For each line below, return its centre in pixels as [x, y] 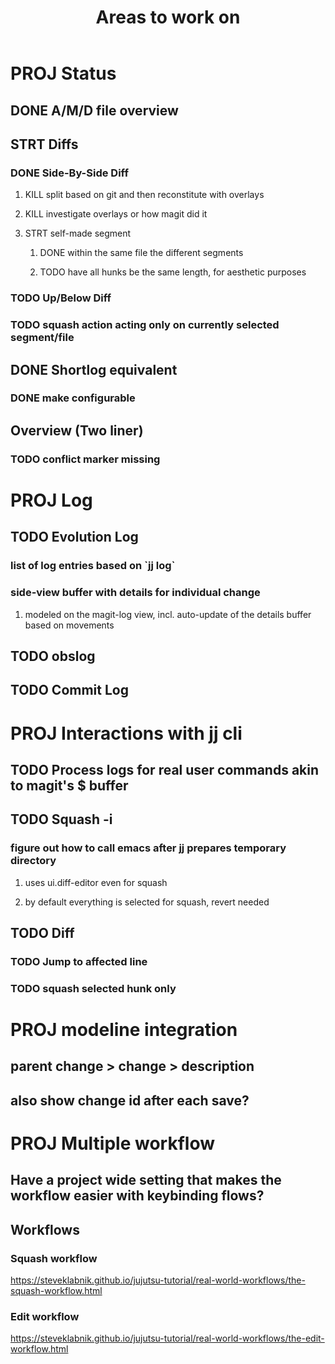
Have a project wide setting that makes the [146, 1180]
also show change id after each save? [130, 1100]
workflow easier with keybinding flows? [137, 1196]
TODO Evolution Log [74, 537]
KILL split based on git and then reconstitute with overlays [144, 195]
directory [33, 861]
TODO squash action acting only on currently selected [145, 325]
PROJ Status [63, 73]
